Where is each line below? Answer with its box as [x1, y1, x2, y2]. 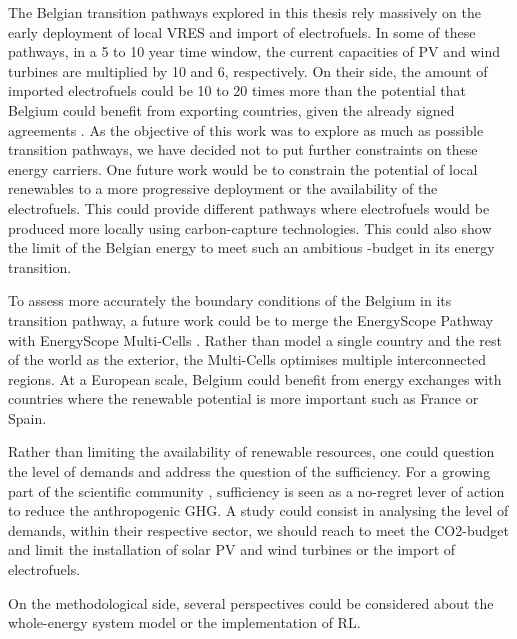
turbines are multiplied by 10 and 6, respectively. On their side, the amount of [8, 60, 488, 81]
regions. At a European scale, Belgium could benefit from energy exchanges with [8, 368, 502, 389]
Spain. [8, 407, 47, 428]
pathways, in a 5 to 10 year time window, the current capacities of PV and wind [8, 41, 501, 62]
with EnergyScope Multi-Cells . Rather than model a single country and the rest [8, 329, 502, 350]
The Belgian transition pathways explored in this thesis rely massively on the [8, 2, 481, 22]
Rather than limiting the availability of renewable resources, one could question [8, 441, 495, 462]
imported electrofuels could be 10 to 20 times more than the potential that [8, 80, 466, 101]
